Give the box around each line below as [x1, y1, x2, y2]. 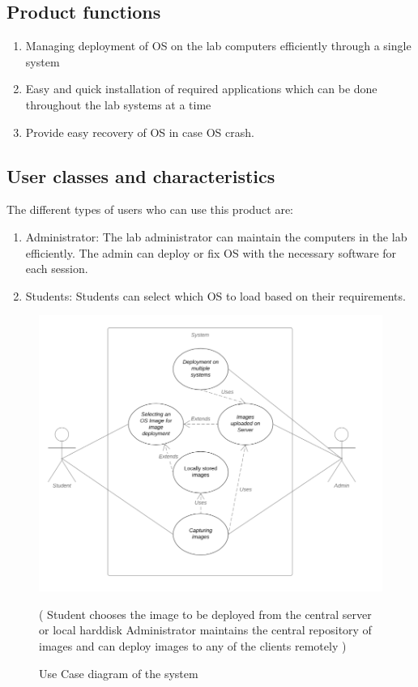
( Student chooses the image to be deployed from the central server [39, 605, 372, 622]
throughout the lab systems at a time [25, 96, 211, 113]
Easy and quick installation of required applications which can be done [25, 80, 377, 97]
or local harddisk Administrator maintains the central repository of [39, 621, 372, 638]
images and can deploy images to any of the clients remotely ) [39, 637, 347, 654]
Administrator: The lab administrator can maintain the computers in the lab [25, 228, 407, 245]
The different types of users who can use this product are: [6, 201, 294, 218]
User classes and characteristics [6, 163, 275, 188]
